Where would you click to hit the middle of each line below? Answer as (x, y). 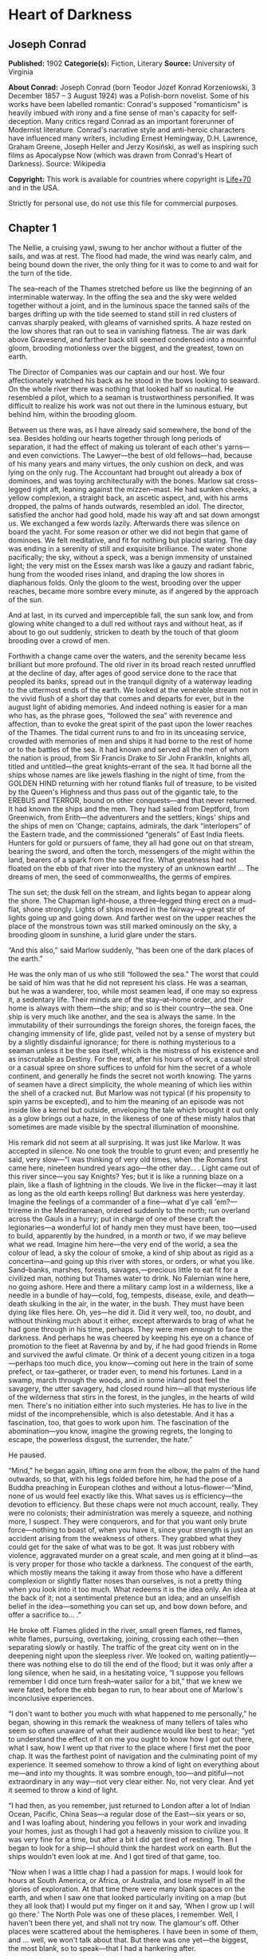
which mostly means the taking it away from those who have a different (126, 1572)
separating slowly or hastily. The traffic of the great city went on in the (124, 1647)
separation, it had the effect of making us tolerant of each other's (116, 447)
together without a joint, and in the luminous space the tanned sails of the (129, 305)
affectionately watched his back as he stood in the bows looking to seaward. (134, 380)
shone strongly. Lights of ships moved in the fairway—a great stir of (134, 909)
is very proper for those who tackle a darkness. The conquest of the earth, (131, 1564)
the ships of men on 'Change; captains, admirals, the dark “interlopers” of (130, 825)
